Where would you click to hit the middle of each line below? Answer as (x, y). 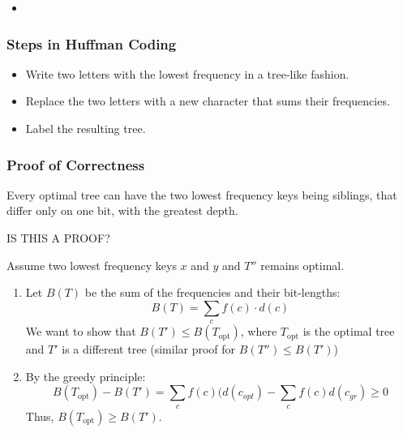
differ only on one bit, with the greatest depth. (122, 210)
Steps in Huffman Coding (92, 43)
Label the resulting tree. (86, 128)
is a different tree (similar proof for (149, 349)
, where (259, 331)
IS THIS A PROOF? (58, 238)
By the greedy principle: (86, 376)
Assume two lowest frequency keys (92, 265)
